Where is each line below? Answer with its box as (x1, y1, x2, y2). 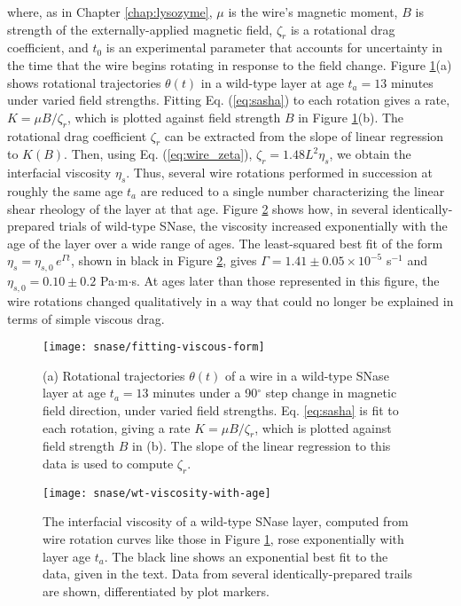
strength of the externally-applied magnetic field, (7, 20, 273, 38)
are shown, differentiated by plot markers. (43, 581, 270, 600)
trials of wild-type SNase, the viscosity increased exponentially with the (59, 216, 448, 235)
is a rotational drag (290, 20, 395, 38)
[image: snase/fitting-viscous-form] (43, 341, 265, 354)
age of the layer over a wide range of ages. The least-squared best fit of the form (7, 233, 443, 252)
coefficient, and (7, 38, 89, 57)
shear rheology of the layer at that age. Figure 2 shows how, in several (7, 199, 388, 217)
